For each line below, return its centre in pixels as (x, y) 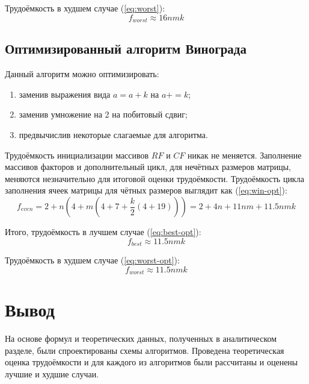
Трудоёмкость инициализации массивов (77, 155)
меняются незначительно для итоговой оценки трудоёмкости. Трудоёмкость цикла (154, 178)
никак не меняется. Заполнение (244, 155)
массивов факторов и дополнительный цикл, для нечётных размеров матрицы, (148, 167)
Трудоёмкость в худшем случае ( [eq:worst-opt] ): (92, 260)
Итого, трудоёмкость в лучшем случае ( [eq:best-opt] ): (103, 231)
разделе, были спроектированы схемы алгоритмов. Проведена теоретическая (145, 350)
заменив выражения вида (65, 94)
